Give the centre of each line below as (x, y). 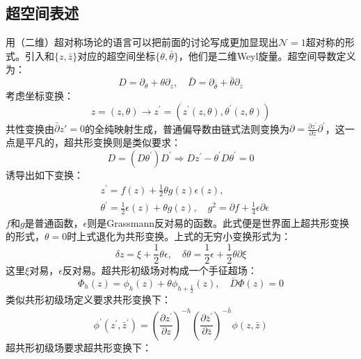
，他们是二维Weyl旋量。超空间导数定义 (267, 55)
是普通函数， (54, 222)
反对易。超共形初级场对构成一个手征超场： (160, 270)
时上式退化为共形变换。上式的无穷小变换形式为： (179, 236)
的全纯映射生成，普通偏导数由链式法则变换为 (187, 128)
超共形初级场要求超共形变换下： (79, 347)
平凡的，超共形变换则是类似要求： (103, 142)
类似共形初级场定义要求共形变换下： (88, 300)
